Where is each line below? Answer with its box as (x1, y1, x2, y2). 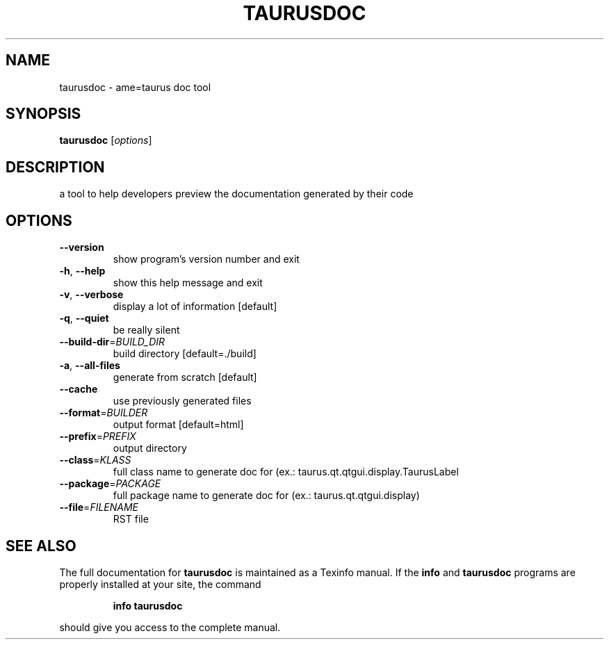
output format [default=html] (113, 418, 244, 431)
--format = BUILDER (59, 407, 148, 419)
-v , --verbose (59, 288, 124, 301)
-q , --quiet (59, 312, 109, 325)
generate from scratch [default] (113, 371, 257, 384)
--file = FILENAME (59, 501, 139, 514)
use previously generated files (113, 395, 252, 407)
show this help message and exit (113, 277, 263, 289)
